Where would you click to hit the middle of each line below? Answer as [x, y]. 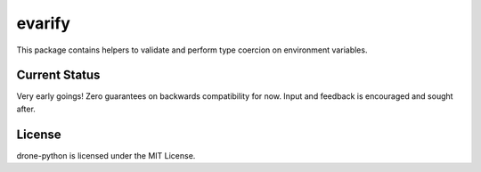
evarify [44, 23]
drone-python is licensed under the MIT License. [106, 155]
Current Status [58, 75]
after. [26, 109]
